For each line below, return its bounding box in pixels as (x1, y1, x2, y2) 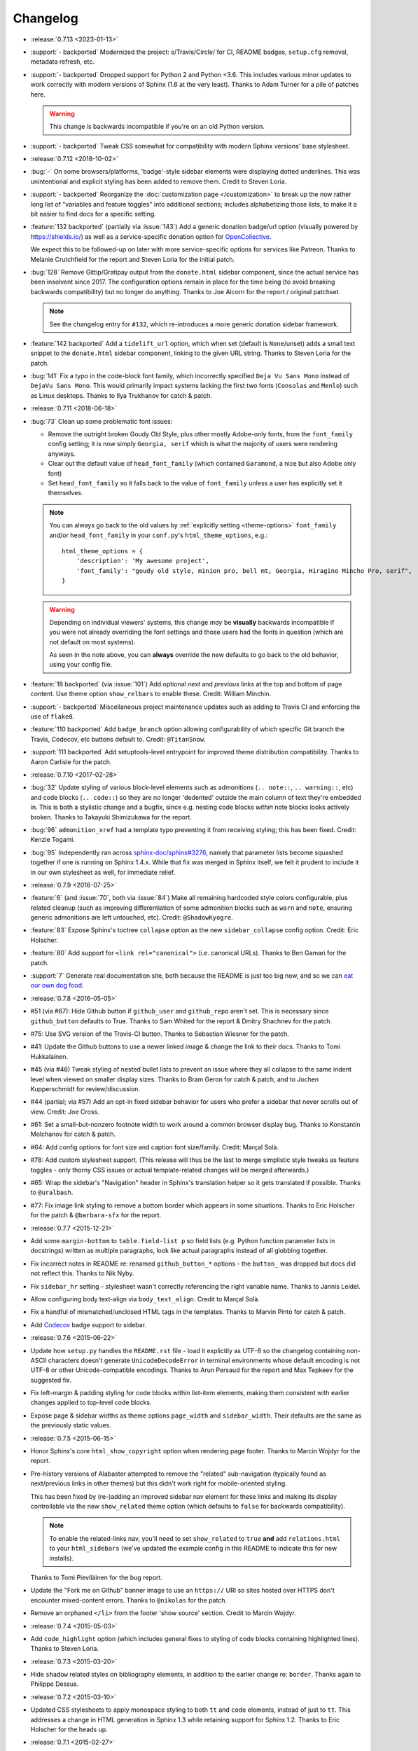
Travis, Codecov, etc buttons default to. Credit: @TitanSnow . (30, 735, 206, 743)
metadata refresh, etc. (30, 57, 95, 66)
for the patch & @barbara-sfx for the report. (30, 1211, 162, 1219)
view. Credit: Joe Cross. (30, 1107, 99, 1116)
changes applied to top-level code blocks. (30, 1398, 152, 1407)
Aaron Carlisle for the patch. (30, 757, 112, 766)
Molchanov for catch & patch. (30, 1130, 116, 1138)
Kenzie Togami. (30, 836, 75, 844)
